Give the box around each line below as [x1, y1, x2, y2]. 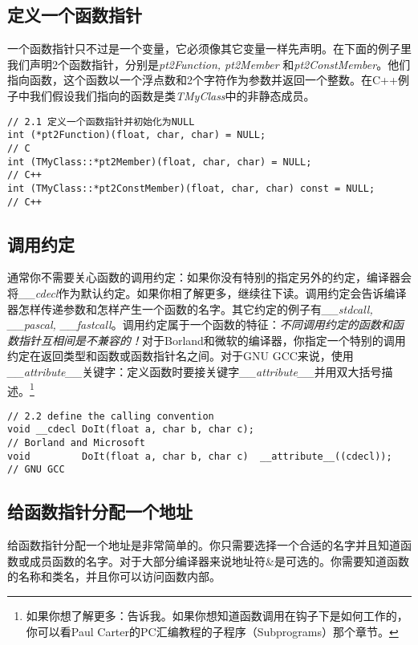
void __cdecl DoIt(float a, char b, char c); [7, 424, 254, 436]
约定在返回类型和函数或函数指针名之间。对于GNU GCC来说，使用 [7, 347, 354, 364]
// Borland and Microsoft [7, 437, 145, 449]
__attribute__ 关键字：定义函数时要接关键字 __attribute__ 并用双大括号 [7, 363, 382, 379]
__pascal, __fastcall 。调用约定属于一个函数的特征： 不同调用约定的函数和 [7, 316, 392, 333]
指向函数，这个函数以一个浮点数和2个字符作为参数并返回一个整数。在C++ [7, 71, 398, 88]
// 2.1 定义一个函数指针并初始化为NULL [7, 116, 195, 128]
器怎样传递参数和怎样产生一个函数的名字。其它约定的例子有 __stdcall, [7, 300, 373, 317]
